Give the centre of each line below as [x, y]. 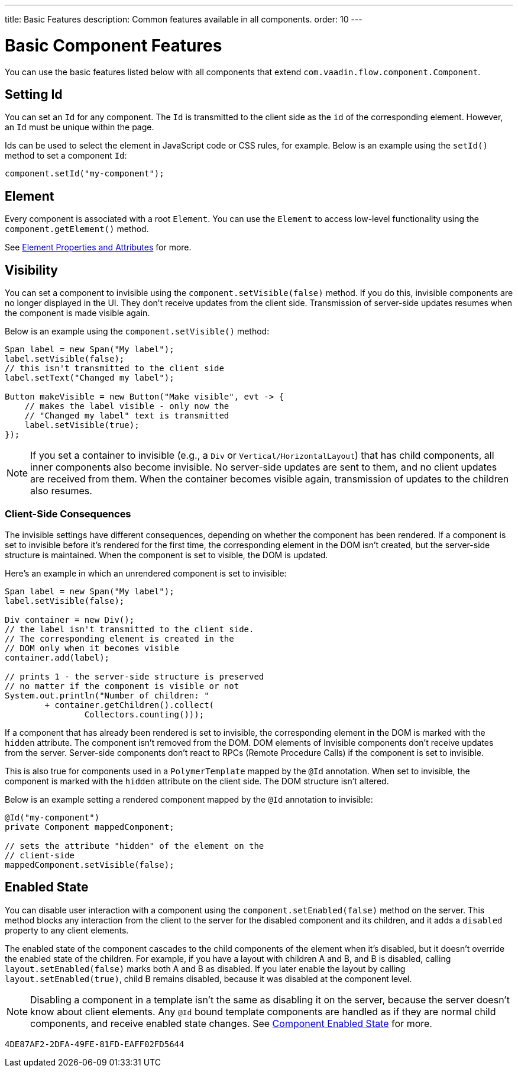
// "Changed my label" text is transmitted [127, 416]
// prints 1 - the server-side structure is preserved [135, 676]
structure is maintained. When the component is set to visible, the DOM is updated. [166, 555]
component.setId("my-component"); [85, 174]
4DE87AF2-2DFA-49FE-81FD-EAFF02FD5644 [95, 1044]
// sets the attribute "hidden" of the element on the [135, 846]
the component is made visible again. [77, 313]
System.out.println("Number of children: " [107, 695]
